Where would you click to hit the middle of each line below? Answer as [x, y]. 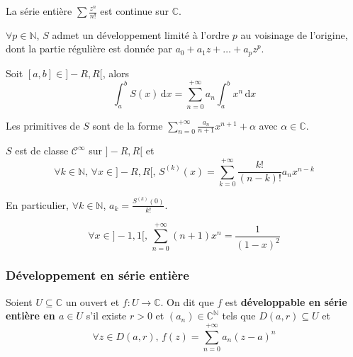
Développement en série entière [97, 275]
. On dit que [187, 301]
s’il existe [106, 316]
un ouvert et [93, 301]
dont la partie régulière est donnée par [89, 49]
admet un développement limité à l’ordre [141, 34]
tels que [239, 316]
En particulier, [37, 204]
